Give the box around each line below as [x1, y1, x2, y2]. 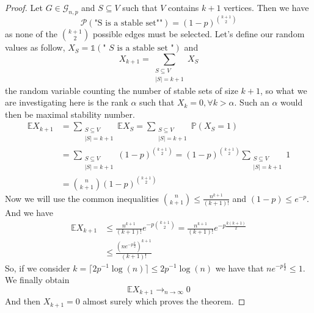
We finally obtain [5, 273, 70, 286]
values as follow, [5, 41, 65, 54]
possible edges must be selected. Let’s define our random [92, 27, 305, 40]
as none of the [5, 27, 58, 40]
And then [5, 295, 40, 308]
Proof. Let [5, 1, 43, 13]
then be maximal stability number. [5, 107, 135, 120]
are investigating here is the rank [5, 96, 128, 109]
